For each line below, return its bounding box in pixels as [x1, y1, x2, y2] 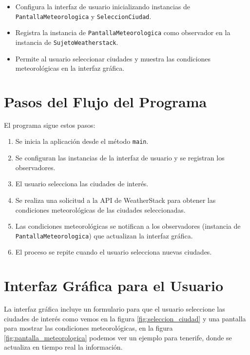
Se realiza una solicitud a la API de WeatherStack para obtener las [15, 195, 216, 205]
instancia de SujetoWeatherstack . [15, 37, 118, 47]
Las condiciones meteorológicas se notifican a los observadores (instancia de [15, 221, 241, 231]
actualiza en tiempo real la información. [4, 342, 123, 352]
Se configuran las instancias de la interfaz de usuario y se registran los [15, 153, 225, 163]
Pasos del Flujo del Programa [4, 91, 207, 111]
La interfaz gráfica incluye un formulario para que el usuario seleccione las [4, 304, 225, 314]
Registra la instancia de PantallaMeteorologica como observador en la [15, 27, 231, 38]
